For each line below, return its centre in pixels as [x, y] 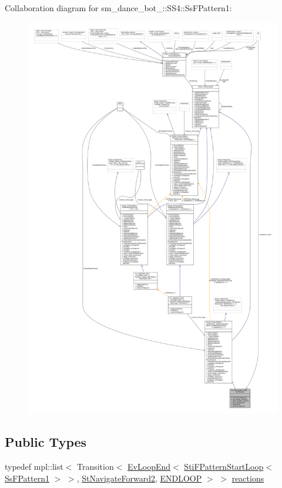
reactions [248, 478]
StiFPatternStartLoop [224, 467]
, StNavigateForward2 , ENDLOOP [139, 478]
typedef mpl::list [34, 467]
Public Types [46, 442]
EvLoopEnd [149, 467]
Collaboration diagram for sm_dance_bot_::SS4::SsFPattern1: [118, 8]
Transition [95, 467]
